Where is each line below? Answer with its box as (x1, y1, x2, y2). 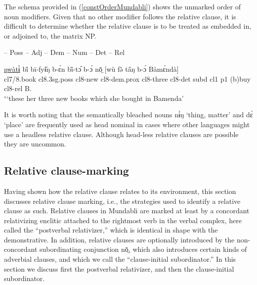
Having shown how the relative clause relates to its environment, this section (4, 186, 236, 196)
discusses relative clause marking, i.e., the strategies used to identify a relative (4, 195, 241, 206)
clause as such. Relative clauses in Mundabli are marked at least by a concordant (4, 205, 250, 216)
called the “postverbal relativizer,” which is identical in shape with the (4, 225, 218, 235)
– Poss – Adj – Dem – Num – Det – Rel (4, 47, 125, 57)
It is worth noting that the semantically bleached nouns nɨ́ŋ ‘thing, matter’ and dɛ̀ (4, 109, 253, 120)
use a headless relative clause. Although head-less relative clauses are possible (4, 129, 239, 139)
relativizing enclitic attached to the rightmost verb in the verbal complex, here (4, 215, 242, 225)
